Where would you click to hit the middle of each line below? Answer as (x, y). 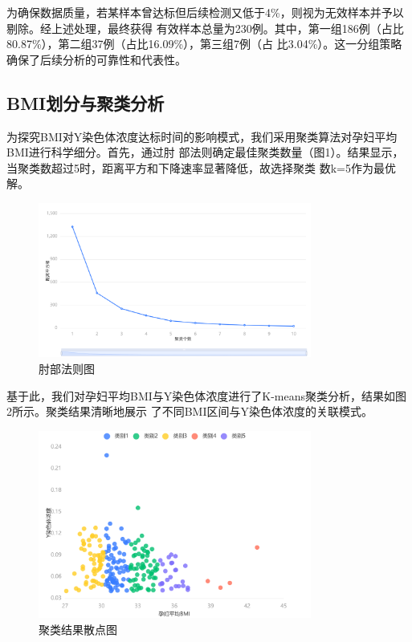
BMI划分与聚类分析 (86, 102)
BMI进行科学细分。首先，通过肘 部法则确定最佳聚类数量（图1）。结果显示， (205, 152)
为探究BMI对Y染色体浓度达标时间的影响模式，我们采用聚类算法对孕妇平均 (202, 136)
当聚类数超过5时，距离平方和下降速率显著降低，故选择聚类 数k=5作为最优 (201, 167)
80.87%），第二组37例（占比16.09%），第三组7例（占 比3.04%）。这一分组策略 (204, 44)
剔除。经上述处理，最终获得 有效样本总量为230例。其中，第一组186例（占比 (205, 28)
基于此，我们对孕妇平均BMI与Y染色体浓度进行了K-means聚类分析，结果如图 (207, 395)
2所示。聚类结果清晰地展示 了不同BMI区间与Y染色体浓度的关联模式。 (190, 411)
